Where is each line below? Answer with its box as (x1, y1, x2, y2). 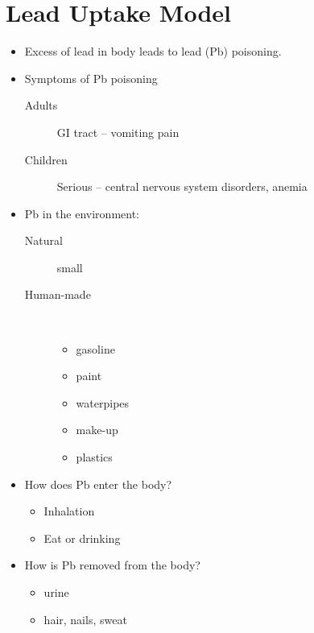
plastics (76, 449, 113, 465)
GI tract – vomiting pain (56, 123, 180, 140)
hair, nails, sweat (43, 610, 127, 627)
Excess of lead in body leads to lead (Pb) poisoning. (24, 43, 282, 60)
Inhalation (43, 503, 95, 519)
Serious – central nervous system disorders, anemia (56, 178, 308, 195)
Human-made (24, 286, 91, 303)
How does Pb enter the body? (24, 475, 172, 492)
